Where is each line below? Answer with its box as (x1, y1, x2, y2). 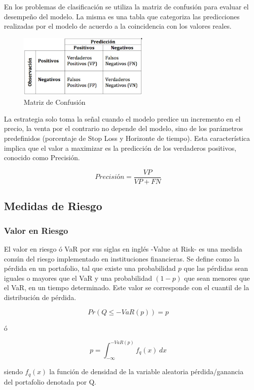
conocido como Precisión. (4, 152, 80, 163)
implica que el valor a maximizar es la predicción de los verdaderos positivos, (4, 142, 237, 153)
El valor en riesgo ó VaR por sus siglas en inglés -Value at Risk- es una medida (4, 243, 243, 254)
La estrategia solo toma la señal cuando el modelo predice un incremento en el (4, 113, 241, 124)
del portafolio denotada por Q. (4, 376, 97, 387)
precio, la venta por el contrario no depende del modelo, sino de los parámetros (4, 123, 243, 133)
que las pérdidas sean (183, 263, 248, 273)
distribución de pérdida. (4, 292, 76, 302)
